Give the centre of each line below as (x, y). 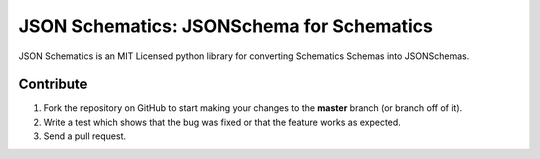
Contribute (53, 84)
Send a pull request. (85, 136)
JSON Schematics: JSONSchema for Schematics (226, 26)
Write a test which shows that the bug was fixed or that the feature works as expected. (222, 122)
